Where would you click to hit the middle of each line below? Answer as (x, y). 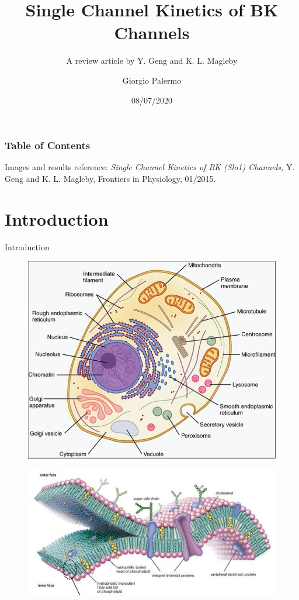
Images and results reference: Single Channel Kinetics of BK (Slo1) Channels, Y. (150, 167)
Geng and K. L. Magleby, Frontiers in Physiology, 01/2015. (110, 178)
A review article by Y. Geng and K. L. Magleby (152, 61)
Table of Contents (48, 145)
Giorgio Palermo (152, 80)
